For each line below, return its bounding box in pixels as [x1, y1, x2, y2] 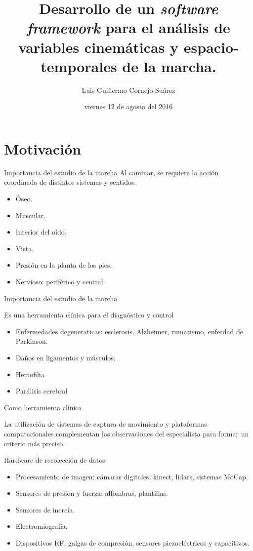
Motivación [4, 138, 82, 158]
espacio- [183, 37, 239, 57]
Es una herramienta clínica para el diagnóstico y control [4, 310, 174, 320]
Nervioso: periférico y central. [15, 276, 105, 286]
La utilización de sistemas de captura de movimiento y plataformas [4, 419, 207, 429]
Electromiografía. [15, 521, 68, 531]
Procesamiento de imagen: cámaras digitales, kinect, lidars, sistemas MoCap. [15, 471, 248, 481]
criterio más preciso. [4, 438, 65, 448]
